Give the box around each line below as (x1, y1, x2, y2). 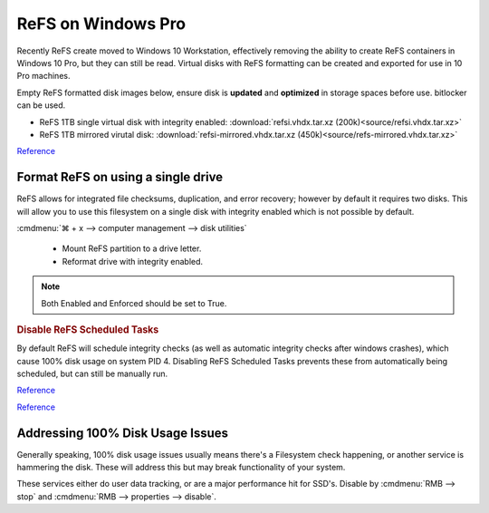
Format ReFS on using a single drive (16, 169, 224, 185)
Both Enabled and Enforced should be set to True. (41, 297, 227, 308)
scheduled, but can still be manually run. (16, 368, 168, 379)
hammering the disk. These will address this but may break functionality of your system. (16, 462, 346, 473)
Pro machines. (16, 71, 71, 82)
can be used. (16, 100, 66, 111)
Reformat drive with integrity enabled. (62, 256, 204, 266)
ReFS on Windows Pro (16, 14, 187, 34)
